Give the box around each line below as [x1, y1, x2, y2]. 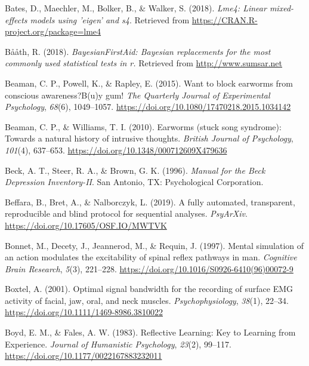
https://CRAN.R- [191, 13, 258, 26]
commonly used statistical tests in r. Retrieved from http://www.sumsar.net [5, 57, 283, 69]
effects [5, 13, 27, 26]
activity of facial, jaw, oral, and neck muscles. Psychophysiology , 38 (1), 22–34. [5, 294, 289, 306]
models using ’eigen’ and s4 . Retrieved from [30, 13, 190, 26]
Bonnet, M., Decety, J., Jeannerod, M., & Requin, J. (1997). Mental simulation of [5, 239, 304, 251]
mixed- [269, 2, 294, 14]
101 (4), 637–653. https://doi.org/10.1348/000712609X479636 [5, 143, 227, 156]
